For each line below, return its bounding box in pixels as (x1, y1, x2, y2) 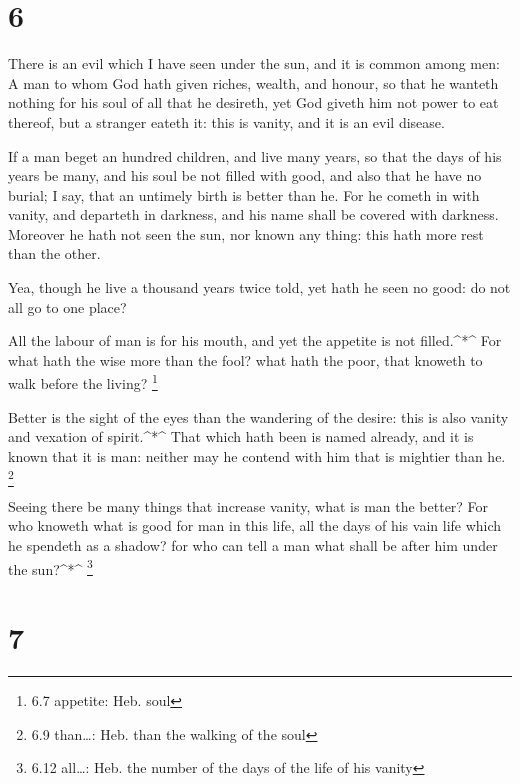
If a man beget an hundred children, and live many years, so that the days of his (8, 145, 502, 166)
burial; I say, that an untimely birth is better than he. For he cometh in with (8, 184, 480, 205)
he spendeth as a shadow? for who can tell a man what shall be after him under (8, 534, 498, 555)
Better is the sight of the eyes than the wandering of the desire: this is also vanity (8, 406, 509, 427)
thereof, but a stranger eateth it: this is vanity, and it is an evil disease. (8, 111, 445, 132)
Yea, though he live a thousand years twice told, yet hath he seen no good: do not (8, 277, 511, 298)
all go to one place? (8, 296, 127, 317)
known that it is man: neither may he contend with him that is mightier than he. (8, 445, 506, 466)
